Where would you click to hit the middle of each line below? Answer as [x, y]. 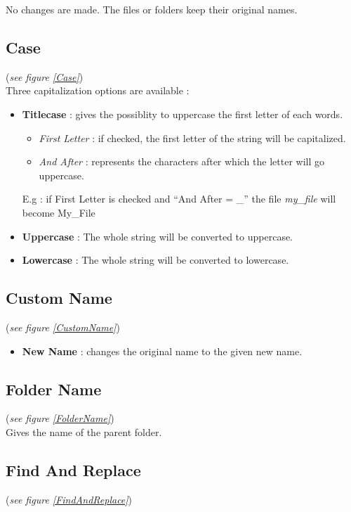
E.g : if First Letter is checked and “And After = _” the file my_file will [179, 199]
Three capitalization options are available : [98, 90]
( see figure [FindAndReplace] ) [69, 499]
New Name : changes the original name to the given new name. [162, 351]
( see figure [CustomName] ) [63, 327]
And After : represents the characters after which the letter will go [181, 161]
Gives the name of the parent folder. [84, 431]
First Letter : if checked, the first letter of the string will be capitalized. [192, 137]
